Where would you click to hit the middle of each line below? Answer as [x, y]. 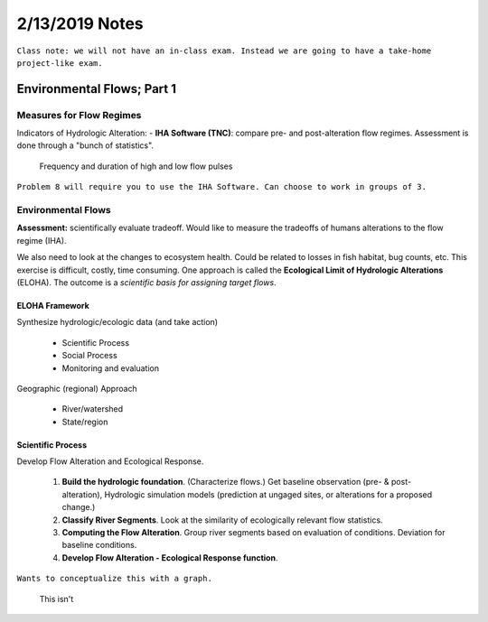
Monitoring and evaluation [111, 368]
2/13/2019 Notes [80, 23]
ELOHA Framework [53, 305]
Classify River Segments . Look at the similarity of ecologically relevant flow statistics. [222, 520]
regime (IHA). [42, 240]
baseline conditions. [99, 545]
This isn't [56, 599]
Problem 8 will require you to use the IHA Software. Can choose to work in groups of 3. [221, 187]
